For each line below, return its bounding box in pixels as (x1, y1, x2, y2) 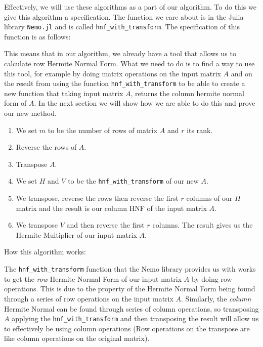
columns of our (186, 193, 233, 203)
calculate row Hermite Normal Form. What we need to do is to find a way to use (4, 58, 255, 69)
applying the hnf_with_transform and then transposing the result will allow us (12, 313, 259, 324)
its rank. (187, 124, 213, 135)
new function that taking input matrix (4, 88, 123, 98)
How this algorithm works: (4, 246, 86, 257)
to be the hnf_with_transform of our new (68, 176, 199, 186)
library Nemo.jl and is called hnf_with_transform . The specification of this (4, 21, 240, 32)
